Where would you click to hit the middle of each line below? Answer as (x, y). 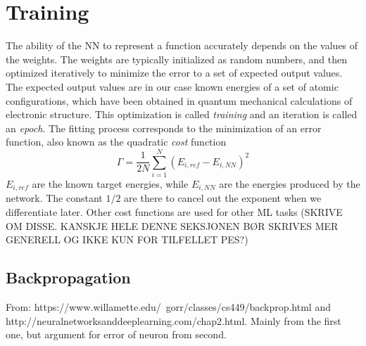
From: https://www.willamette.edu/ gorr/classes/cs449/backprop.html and (168, 307)
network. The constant (54, 198)
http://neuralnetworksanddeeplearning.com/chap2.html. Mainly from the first (173, 320)
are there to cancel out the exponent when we (223, 198)
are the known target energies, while (110, 184)
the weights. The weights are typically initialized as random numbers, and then (176, 59)
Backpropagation (68, 277)
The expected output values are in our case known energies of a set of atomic (172, 86)
